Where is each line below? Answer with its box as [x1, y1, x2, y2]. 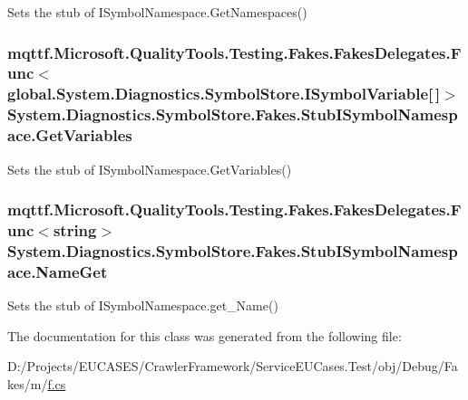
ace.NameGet [7, 260, 108, 282]
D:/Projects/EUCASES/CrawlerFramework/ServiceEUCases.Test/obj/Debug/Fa [7, 357, 458, 376]
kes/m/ [7, 374, 48, 393]
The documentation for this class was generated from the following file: [7, 326, 402, 345]
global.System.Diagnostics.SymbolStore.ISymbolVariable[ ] [7, 82, 441, 105]
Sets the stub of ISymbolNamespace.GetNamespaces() [7, 3, 307, 21]
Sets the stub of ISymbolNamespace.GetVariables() [7, 159, 292, 178]
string [53, 218, 97, 241]
